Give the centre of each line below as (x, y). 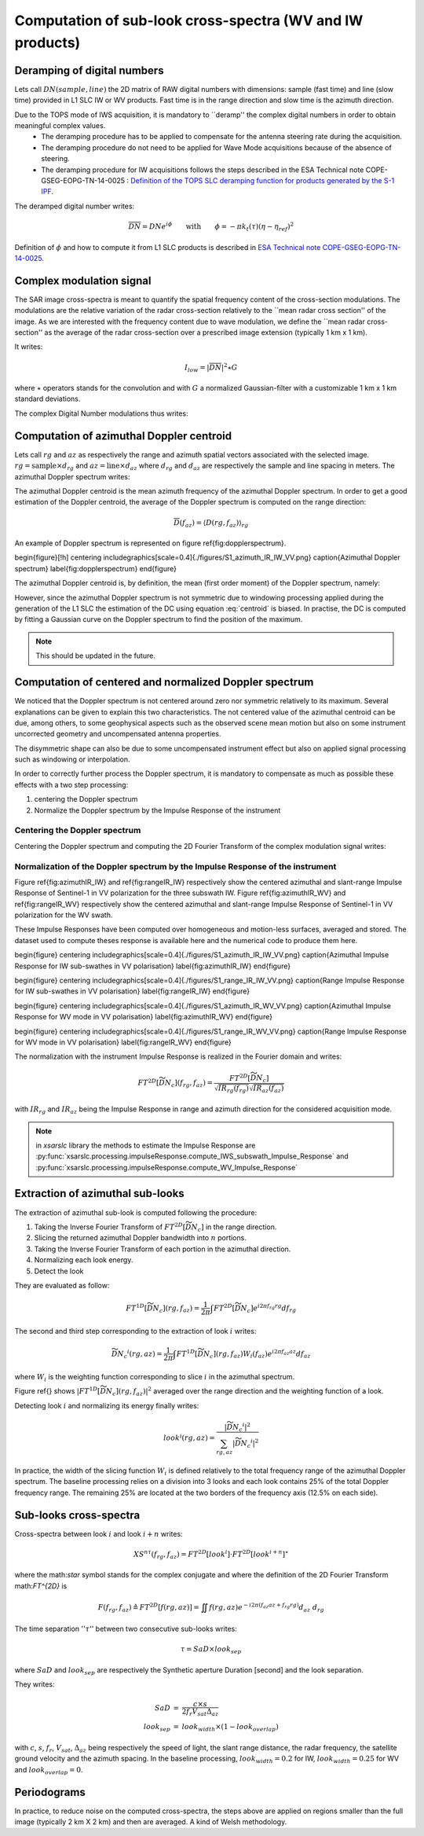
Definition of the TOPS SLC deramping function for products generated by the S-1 (263, 180)
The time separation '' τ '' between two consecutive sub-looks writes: (126, 1629)
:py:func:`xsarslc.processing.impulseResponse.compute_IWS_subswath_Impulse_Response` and (192, 1156)
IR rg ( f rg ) (233, 1089)
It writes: (29, 347)
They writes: (35, 1684)
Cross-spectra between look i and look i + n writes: (99, 1533)
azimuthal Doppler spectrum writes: (72, 476)
